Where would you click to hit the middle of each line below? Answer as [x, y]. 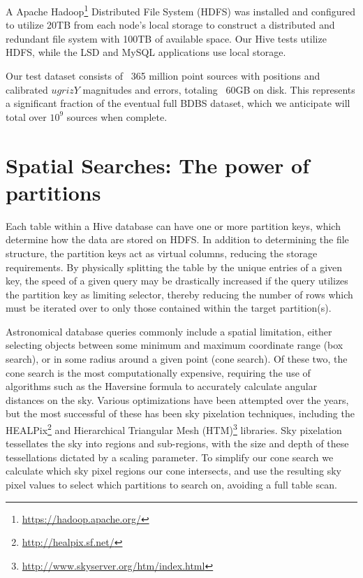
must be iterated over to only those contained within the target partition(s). [169, 308]
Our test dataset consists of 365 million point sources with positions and [163, 76]
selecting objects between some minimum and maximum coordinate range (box [175, 345]
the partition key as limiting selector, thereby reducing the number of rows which [179, 294]
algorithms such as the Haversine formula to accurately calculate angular [162, 386]
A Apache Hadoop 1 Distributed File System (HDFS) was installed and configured [180, 10]
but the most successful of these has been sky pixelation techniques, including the [180, 413]
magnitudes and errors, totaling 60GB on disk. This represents [219, 89]
